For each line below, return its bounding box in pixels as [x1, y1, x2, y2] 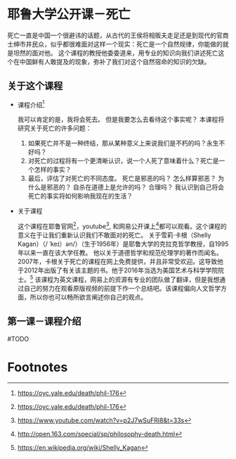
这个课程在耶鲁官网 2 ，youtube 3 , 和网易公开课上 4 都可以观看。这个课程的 [17, 221, 227, 231]
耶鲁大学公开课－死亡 [7, 6, 131, 23]
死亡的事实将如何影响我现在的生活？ [27, 191, 133, 201]
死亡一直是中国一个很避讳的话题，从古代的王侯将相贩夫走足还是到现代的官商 [7, 31, 229, 39]
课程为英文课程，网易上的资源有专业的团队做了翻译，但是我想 [41, 275, 220, 284]
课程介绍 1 [17, 99, 45, 109]
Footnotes [7, 359, 68, 375]
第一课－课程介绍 [7, 315, 81, 327]
